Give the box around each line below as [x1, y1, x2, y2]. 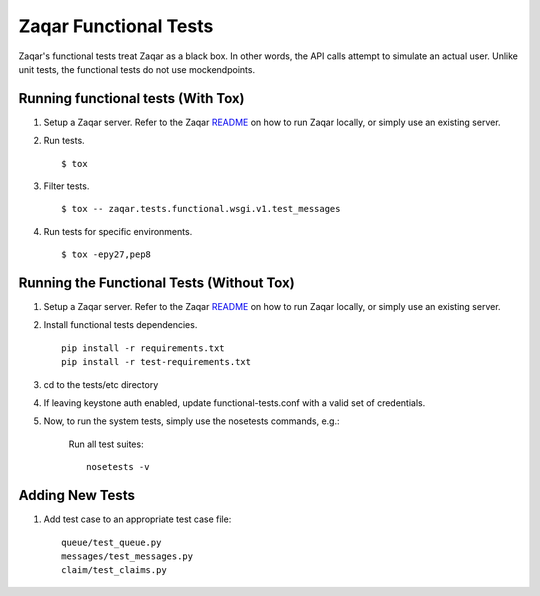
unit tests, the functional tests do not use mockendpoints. [18, 63, 255, 75]
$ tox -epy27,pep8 [61, 249, 152, 260]
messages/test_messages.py [61, 550, 194, 562]
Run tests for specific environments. [43, 225, 193, 237]
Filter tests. [43, 180, 90, 192]
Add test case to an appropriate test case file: [43, 513, 232, 525]
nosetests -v [86, 461, 150, 473]
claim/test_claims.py [61, 565, 167, 576]
